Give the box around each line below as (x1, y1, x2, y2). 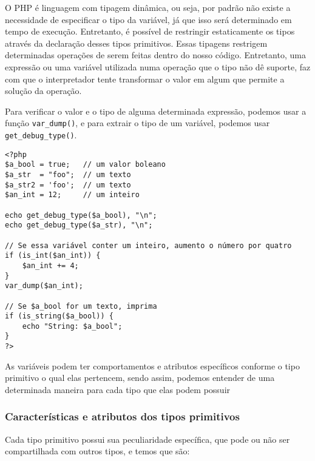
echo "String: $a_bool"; (22, 321, 123, 331)
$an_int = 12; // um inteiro (5, 190, 140, 200)
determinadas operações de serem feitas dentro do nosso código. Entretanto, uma (5, 49, 306, 61)
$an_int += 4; (22, 261, 79, 270)
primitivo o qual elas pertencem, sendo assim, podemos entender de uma (5, 371, 275, 384)
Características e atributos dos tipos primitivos (5, 409, 240, 424)
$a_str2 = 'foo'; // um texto (5, 180, 131, 189)
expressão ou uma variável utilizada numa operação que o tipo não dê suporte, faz (5, 60, 311, 73)
